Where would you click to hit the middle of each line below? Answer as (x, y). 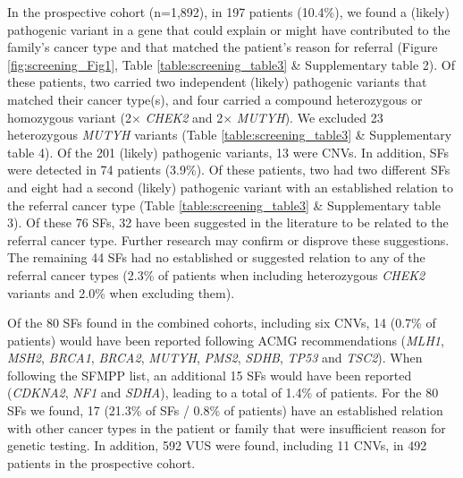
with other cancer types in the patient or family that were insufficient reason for (227, 427)
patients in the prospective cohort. (101, 462)
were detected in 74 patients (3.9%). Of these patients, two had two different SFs (229, 170)
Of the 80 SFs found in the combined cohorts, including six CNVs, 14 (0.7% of (222, 323)
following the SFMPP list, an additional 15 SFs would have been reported (210, 375)
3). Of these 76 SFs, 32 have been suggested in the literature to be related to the (228, 222)
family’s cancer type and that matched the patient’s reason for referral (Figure (223, 47)
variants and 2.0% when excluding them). (121, 292)
